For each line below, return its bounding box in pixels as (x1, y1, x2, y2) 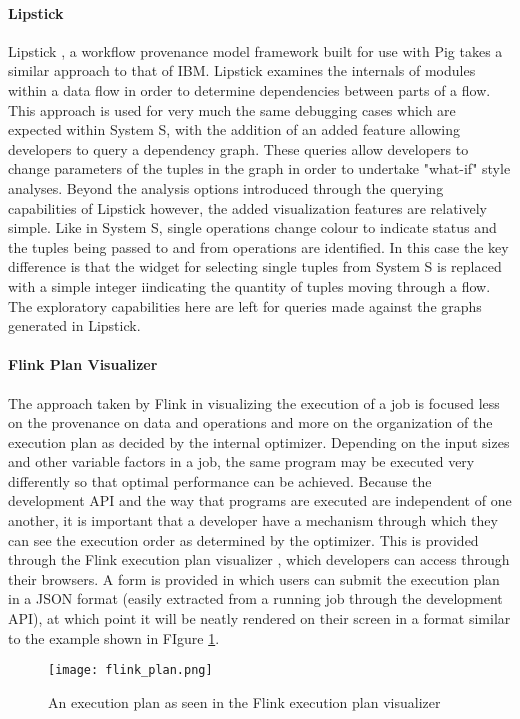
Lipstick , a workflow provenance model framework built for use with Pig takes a (8, 40, 503, 61)
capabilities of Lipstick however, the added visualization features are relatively (8, 197, 487, 218)
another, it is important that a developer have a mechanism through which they (8, 510, 498, 531)
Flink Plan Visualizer (8, 354, 158, 375)
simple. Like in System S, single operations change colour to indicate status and (8, 217, 497, 238)
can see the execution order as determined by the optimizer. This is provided (8, 529, 479, 550)
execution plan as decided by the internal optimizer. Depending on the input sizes (8, 431, 510, 452)
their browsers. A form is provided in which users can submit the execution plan (8, 568, 500, 589)
